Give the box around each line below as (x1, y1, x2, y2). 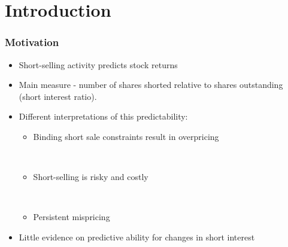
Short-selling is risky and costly (33, 170, 148, 183)
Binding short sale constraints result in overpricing (33, 130, 219, 142)
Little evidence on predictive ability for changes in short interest (19, 230, 255, 243)
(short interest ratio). (19, 90, 97, 102)
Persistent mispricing (33, 211, 110, 223)
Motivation (5, 35, 59, 50)
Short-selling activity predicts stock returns (19, 58, 178, 71)
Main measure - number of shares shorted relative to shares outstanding (19, 78, 283, 91)
